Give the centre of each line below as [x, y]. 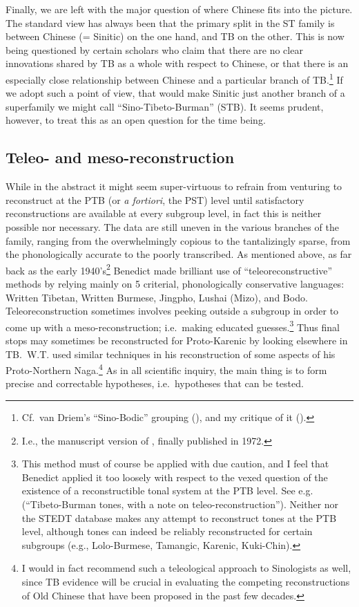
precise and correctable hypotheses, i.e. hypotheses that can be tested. [155, 383]
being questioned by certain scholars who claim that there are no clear [154, 49]
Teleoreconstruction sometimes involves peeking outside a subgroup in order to [172, 311]
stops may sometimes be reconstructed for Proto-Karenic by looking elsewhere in [177, 340]
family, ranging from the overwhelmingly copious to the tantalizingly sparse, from [178, 240]
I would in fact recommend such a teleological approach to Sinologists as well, [186, 568]
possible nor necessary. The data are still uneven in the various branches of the [172, 226]
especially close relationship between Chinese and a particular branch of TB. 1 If [174, 78]
